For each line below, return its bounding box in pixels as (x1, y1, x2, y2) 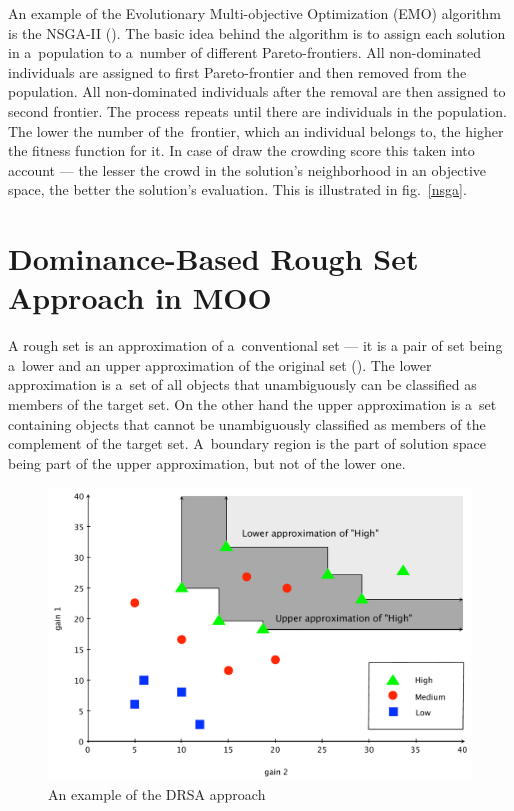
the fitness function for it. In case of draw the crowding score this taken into (8, 140, 475, 161)
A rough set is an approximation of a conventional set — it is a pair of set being (8, 335, 503, 356)
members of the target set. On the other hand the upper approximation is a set (8, 394, 497, 415)
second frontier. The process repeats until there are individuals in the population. (8, 100, 507, 121)
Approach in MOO (8, 277, 272, 318)
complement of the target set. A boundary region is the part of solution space (8, 433, 487, 454)
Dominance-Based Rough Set (8, 238, 419, 279)
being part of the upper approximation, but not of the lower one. (8, 452, 406, 473)
